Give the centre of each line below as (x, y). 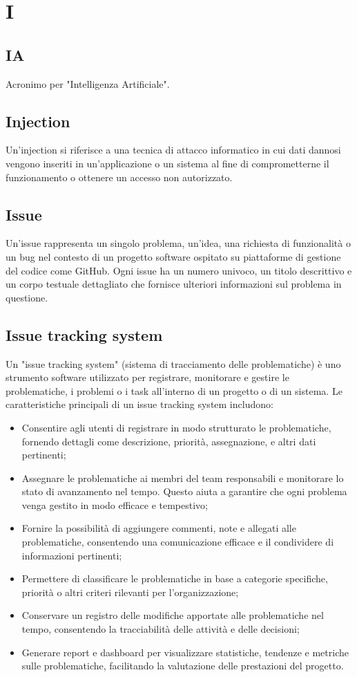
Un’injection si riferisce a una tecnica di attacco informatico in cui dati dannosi (173, 150)
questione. (27, 297)
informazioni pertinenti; (72, 555)
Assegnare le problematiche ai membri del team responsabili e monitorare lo (183, 477)
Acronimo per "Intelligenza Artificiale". (88, 83)
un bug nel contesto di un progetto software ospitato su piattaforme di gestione (173, 256)
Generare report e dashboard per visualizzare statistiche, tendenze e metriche (185, 652)
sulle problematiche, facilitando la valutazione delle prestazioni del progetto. (183, 666)
